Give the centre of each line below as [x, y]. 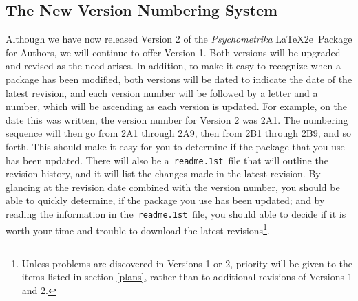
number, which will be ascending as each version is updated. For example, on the [177, 106]
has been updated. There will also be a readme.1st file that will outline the [167, 160]
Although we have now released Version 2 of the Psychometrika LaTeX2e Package [179, 39]
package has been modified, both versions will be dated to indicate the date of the [179, 79]
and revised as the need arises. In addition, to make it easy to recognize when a [173, 66]
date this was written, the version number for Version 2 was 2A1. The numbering [177, 119]
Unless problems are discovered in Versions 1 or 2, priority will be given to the [187, 263]
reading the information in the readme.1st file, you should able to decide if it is [176, 213]
